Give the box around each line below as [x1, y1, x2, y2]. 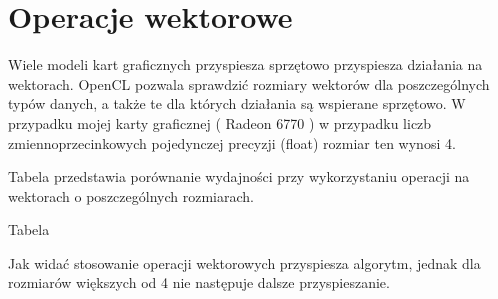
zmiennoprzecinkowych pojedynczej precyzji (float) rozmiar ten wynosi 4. [8, 132, 456, 153]
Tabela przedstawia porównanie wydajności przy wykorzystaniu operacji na [8, 166, 470, 187]
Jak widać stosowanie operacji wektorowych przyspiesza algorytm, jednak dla [8, 252, 481, 273]
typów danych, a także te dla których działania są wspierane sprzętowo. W [8, 93, 466, 114]
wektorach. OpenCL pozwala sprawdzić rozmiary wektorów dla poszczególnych [8, 73, 490, 94]
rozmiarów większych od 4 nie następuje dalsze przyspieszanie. [8, 272, 390, 293]
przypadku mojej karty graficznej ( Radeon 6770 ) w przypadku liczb [8, 112, 432, 133]
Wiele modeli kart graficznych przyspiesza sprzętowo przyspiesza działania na [8, 54, 483, 75]
